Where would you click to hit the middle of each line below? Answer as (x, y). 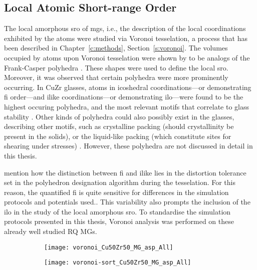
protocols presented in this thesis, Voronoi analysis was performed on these (119, 221)
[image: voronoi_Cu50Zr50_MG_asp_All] (109, 247)
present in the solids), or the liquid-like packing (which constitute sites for (118, 136)
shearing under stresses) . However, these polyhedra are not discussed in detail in (128, 146)
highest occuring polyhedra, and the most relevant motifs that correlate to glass (127, 106)
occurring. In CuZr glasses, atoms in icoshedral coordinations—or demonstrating (128, 87)
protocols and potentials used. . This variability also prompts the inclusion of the (127, 202)
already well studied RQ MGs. (51, 231)
